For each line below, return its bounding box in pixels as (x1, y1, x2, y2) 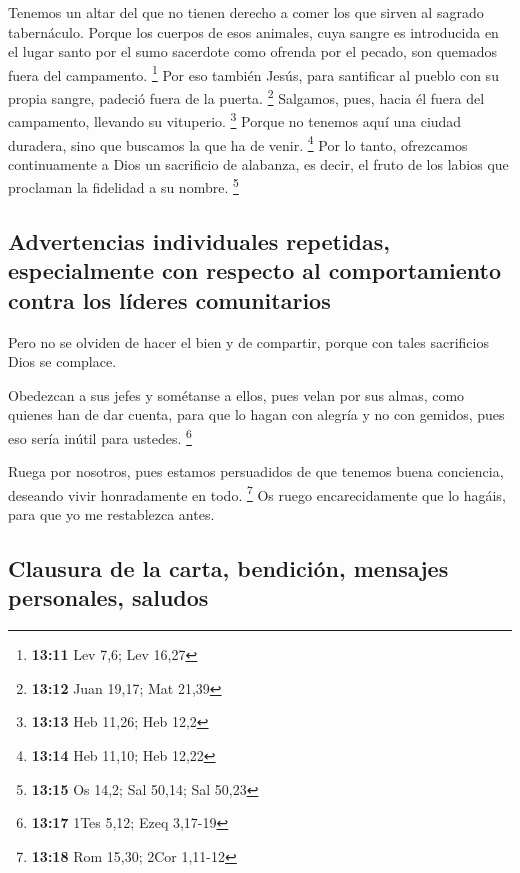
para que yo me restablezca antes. (8, 504, 215, 525)
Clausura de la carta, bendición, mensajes (8, 553, 449, 584)
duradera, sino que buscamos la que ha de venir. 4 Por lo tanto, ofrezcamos (8, 131, 468, 155)
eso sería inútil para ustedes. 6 (8, 424, 192, 448)
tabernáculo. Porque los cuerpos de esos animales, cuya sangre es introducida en (8, 21, 499, 42)
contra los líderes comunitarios (8, 284, 331, 315)
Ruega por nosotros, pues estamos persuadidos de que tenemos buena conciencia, (8, 461, 504, 482)
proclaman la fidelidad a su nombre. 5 (8, 174, 239, 198)
